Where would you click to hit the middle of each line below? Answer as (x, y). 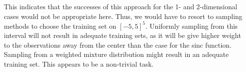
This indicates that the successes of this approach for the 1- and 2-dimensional (121, 6)
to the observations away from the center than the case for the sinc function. (118, 45)
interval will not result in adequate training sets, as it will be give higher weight (123, 35)
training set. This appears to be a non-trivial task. (79, 64)
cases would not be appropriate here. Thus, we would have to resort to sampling (123, 16)
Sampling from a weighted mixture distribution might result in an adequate (116, 54)
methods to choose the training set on (60, 26)
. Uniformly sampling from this (191, 26)
